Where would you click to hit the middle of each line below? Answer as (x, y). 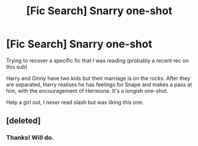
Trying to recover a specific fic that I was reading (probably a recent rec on (98, 60)
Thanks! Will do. (30, 138)
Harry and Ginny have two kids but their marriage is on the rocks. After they (98, 78)
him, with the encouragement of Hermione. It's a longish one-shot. (87, 90)
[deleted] (24, 121)
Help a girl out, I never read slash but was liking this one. (75, 102)
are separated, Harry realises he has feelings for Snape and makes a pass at (99, 85)
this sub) (17, 67)
